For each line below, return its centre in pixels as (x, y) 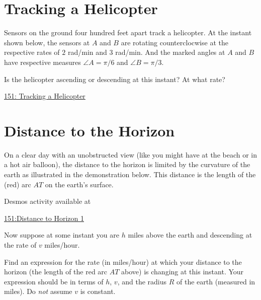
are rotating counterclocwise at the (175, 42)
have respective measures (42, 62)
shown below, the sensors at (47, 42)
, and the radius (142, 281)
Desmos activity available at (48, 201)
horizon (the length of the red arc (56, 272)
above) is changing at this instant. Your (183, 272)
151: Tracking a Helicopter (45, 96)
